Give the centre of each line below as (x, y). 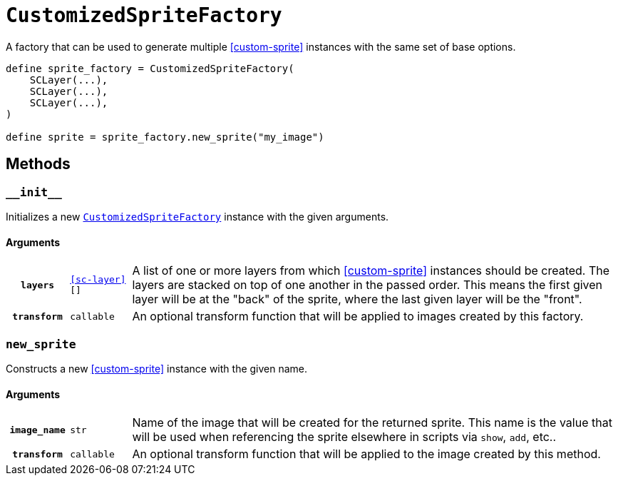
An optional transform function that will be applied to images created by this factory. (358, 317)
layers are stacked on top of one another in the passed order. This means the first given (367, 285)
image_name (37, 430)
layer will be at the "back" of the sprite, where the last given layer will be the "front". (357, 299)
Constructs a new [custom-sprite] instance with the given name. (157, 368)
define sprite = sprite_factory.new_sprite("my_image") (165, 137)
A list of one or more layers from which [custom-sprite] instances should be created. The (371, 271)
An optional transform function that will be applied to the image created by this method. (366, 454)
